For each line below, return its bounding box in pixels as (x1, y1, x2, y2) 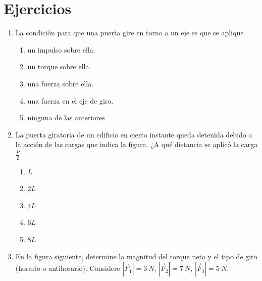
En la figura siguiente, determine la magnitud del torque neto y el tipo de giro (15, 251, 257, 261)
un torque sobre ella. (27, 61, 91, 72)
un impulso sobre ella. (27, 44, 95, 55)
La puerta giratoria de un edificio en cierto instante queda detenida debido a (15, 129, 252, 139)
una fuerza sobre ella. (27, 78, 94, 88)
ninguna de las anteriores (27, 112, 105, 123)
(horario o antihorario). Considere (15, 263, 120, 273)
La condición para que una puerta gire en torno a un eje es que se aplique (15, 27, 244, 38)
